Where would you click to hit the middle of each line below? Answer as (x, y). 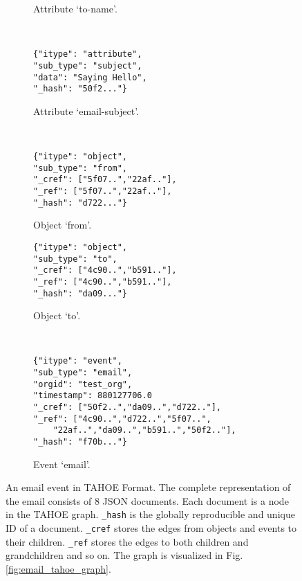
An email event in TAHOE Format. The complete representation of (148, 487)
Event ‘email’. (62, 464)
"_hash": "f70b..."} (81, 441)
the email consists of (49, 500)
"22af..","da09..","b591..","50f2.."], (144, 430)
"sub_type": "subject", (88, 65)
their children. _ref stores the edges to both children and (127, 541)
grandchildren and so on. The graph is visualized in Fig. (124, 555)
